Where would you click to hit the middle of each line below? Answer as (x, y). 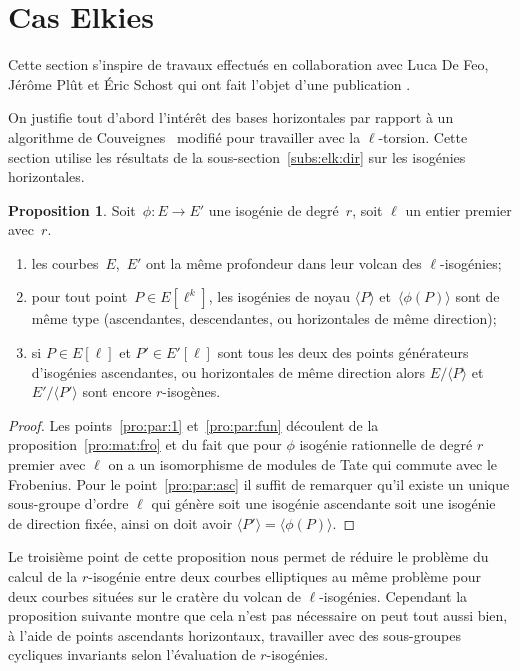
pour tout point (79, 296)
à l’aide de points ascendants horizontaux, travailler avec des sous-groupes (234, 634)
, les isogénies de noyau (279, 296)
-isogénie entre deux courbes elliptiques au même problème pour (284, 576)
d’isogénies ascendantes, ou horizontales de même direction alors (228, 371)
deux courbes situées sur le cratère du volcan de (154, 595)
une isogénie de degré (273, 209)
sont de (477, 296)
